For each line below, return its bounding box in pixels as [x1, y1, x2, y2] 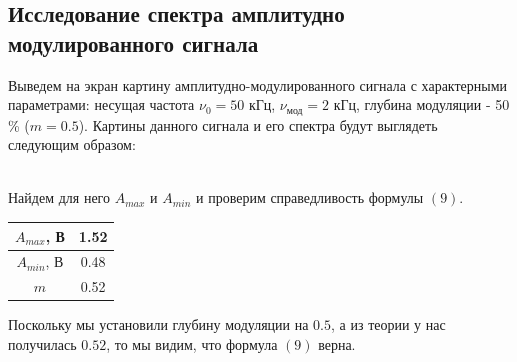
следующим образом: [8, 134, 136, 155]
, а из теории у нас [331, 314, 446, 335]
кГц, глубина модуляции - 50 [333, 94, 510, 115]
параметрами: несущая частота [8, 94, 195, 115]
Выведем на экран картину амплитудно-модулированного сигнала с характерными [8, 74, 508, 95]
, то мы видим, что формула [106, 333, 278, 354]
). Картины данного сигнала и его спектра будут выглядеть [78, 114, 438, 135]
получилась [8, 333, 77, 354]
